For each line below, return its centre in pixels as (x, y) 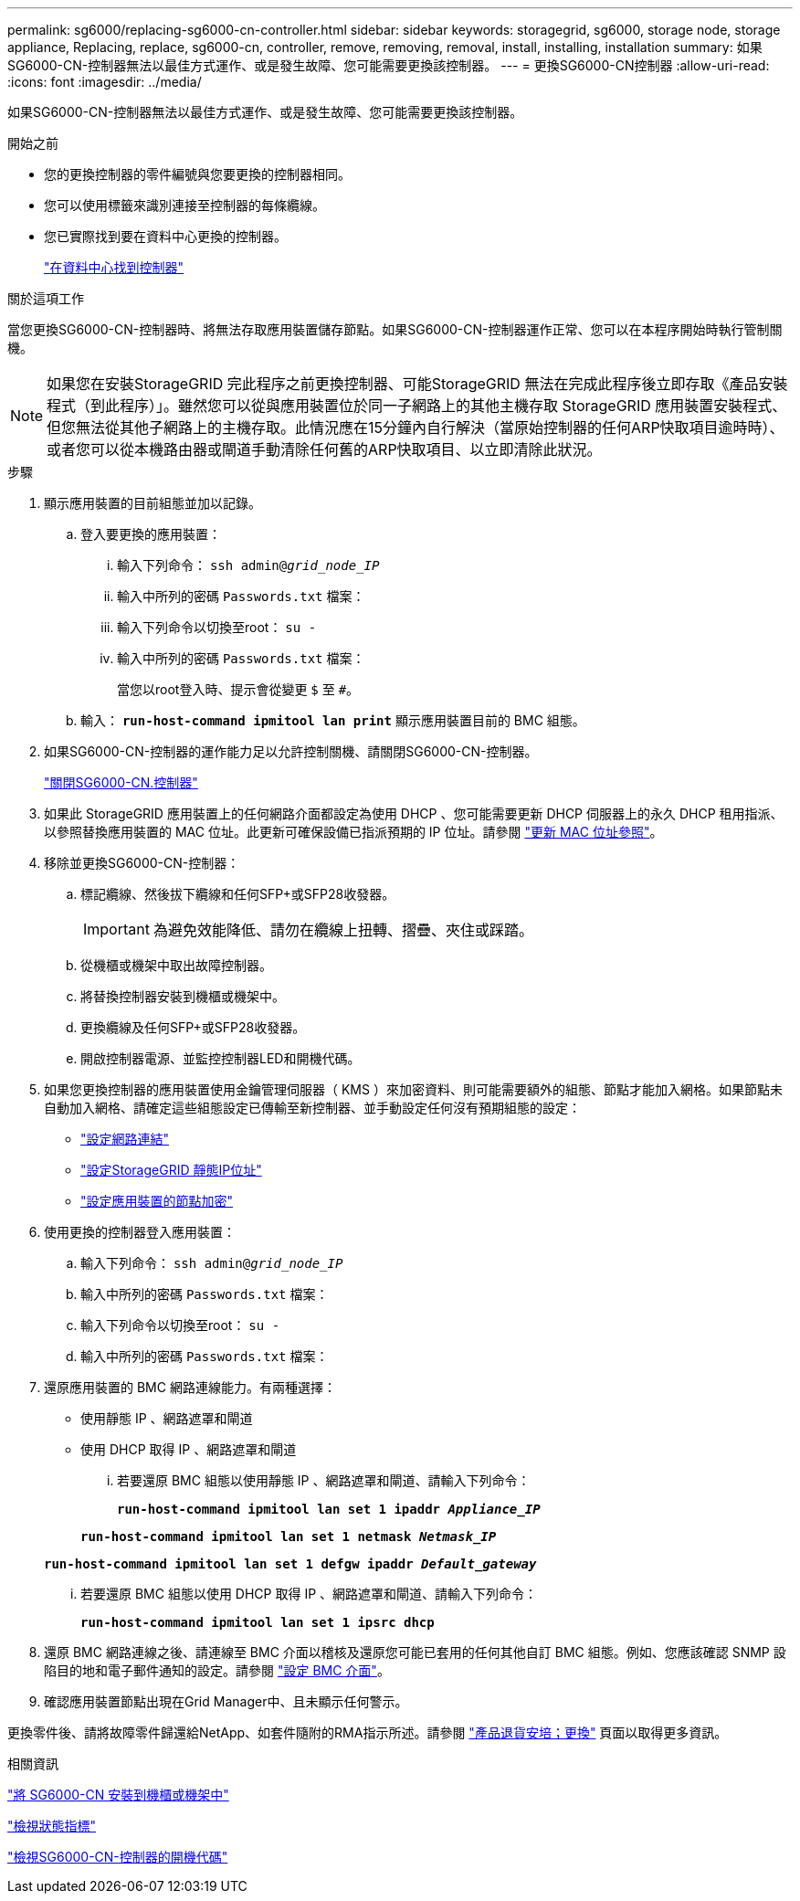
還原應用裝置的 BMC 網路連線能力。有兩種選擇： (190, 1387)
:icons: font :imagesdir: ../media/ (105, 82)
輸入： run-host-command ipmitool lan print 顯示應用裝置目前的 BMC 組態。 (333, 720)
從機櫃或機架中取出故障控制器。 (176, 965)
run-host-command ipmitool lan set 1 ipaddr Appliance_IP (329, 1509)
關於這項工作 (46, 298)
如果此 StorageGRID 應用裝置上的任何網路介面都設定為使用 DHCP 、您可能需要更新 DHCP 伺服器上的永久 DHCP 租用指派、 (414, 813)
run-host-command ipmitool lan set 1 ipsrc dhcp (258, 1622)
